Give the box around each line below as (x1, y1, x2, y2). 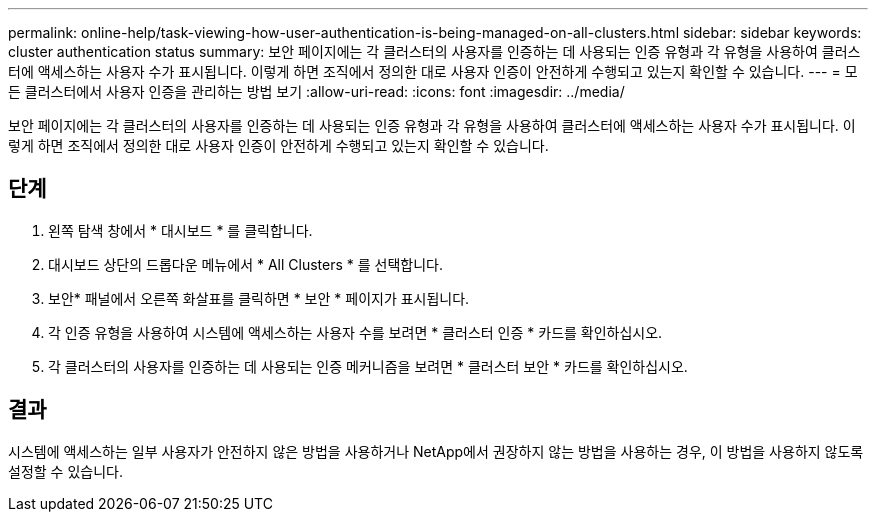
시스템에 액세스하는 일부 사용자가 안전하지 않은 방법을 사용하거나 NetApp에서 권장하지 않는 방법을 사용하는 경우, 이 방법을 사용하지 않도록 (8, 442, 864, 460)
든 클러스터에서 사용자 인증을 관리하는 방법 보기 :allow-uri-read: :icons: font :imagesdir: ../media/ (8, 83, 625, 100)
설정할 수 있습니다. (8, 462, 123, 480)
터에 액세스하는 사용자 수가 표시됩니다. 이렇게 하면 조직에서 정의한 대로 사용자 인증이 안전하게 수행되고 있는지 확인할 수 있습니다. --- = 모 (8, 63, 858, 80)
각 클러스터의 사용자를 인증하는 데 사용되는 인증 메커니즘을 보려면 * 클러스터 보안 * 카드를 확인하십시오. (48, 357, 688, 375)
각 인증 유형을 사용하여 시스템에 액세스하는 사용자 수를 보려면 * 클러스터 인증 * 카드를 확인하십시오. (48, 323, 663, 341)
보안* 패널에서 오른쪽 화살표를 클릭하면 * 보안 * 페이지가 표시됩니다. (48, 289, 470, 307)
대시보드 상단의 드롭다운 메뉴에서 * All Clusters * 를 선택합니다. (48, 255, 443, 273)
